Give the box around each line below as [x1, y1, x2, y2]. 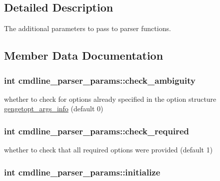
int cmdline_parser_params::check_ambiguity [4, 74, 196, 86]
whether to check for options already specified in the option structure [4, 93, 216, 104]
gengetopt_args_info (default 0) [4, 103, 103, 114]
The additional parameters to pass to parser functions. [4, 23, 171, 34]
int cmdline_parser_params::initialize [4, 165, 160, 178]
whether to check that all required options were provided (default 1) [4, 144, 213, 155]
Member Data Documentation [4, 48, 163, 63]
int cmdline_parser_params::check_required [4, 124, 189, 137]
